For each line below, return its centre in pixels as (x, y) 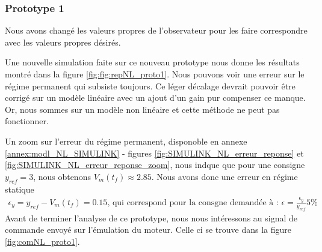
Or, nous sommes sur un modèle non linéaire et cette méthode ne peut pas (142, 109)
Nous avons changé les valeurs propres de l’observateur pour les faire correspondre (156, 30)
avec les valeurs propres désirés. (63, 42)
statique (20, 189)
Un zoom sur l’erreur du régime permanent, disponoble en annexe (126, 141)
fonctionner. (27, 121)
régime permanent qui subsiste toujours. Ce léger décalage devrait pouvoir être (150, 85)
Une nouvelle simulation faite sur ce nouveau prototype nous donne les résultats (152, 62)
